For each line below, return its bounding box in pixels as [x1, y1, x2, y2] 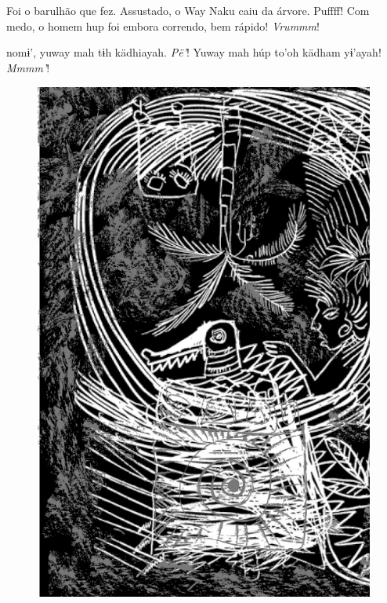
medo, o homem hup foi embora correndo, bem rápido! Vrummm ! [6, 17, 320, 34]
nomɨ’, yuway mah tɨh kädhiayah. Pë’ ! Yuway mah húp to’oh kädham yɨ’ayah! [6, 44, 382, 60]
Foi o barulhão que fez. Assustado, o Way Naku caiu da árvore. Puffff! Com [6, 2, 370, 19]
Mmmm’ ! [6, 59, 50, 75]
